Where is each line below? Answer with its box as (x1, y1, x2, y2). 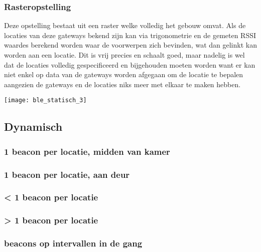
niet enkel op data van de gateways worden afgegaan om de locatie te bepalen (4, 69, 243, 80)
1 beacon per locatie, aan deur (4, 168, 130, 180)
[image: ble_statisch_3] (4, 97, 87, 104)
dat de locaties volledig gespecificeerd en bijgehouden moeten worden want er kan (4, 59, 255, 70)
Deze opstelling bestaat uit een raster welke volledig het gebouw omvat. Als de (4, 20, 246, 31)
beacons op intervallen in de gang (4, 237, 143, 249)
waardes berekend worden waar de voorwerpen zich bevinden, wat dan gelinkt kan (4, 40, 257, 50)
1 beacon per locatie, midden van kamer (4, 145, 170, 157)
